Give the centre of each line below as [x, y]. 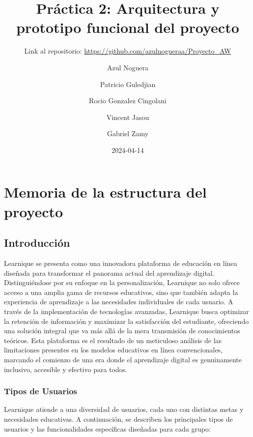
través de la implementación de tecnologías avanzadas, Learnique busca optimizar [126, 311]
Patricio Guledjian [128, 84]
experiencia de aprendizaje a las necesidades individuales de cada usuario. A [119, 302]
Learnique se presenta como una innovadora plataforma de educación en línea [121, 263]
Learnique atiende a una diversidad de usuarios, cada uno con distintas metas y [124, 409]
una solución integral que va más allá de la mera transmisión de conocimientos [122, 331]
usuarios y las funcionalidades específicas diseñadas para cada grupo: [107, 428]
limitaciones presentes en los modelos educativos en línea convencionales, [113, 350]
